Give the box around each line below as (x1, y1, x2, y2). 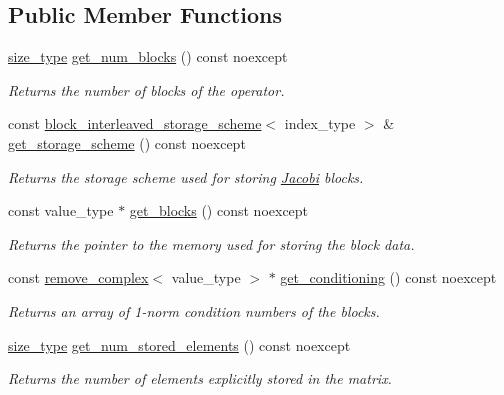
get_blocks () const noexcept (129, 200, 309, 221)
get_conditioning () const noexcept (280, 267, 497, 288)
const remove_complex (8, 267, 149, 288)
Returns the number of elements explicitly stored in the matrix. (8, 368, 392, 389)
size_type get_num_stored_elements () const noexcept (8, 334, 351, 355)
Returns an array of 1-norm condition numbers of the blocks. (8, 300, 380, 321)
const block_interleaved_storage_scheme (8, 113, 262, 134)
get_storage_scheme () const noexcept (8, 132, 246, 153)
